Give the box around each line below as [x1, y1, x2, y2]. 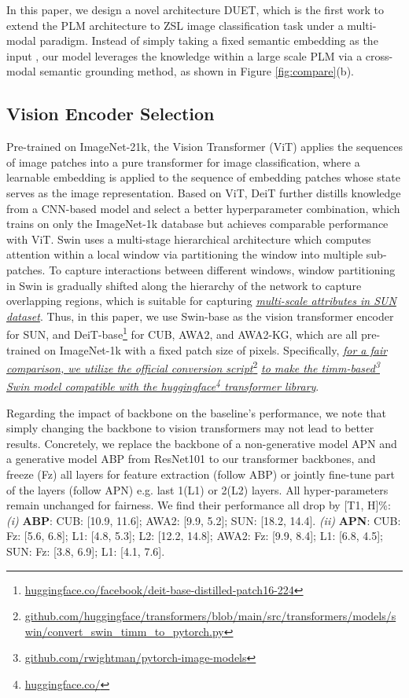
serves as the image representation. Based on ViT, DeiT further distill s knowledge [6, 184, 401, 200]
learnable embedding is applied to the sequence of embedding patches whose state [6, 169, 400, 186]
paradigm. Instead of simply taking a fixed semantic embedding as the [39, 32, 378, 49]
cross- [365, 47, 393, 64]
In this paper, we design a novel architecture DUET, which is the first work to [6, 2, 384, 17]
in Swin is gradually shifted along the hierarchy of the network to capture [6, 277, 362, 293]
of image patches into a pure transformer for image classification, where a [6, 153, 360, 170]
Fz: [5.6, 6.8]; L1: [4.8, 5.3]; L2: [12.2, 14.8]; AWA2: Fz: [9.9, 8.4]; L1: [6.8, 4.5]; [6, 527, 383, 544]
